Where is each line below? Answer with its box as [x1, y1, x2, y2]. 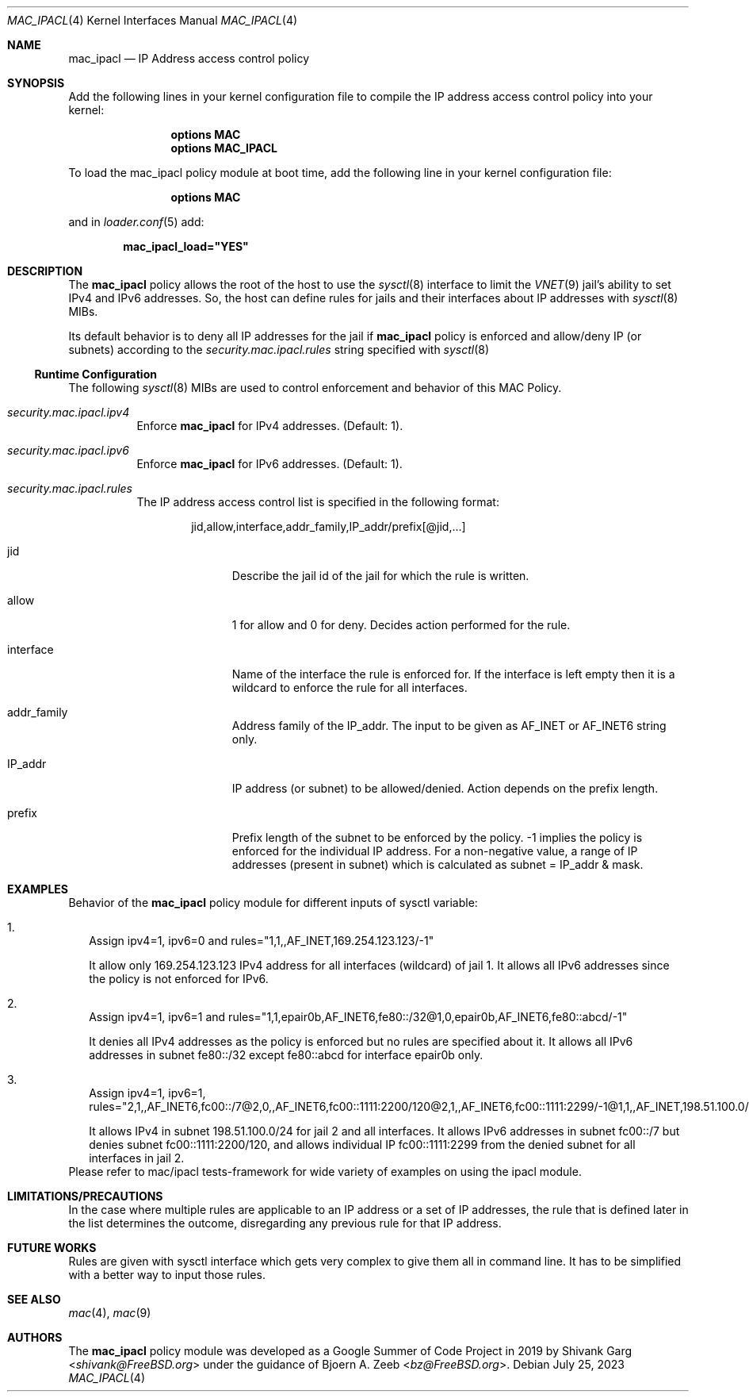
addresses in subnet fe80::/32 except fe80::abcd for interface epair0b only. [89, 1048, 483, 1062]
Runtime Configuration [34, 367, 157, 381]
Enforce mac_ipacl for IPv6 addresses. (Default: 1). [136, 457, 403, 470]
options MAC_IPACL [170, 141, 278, 155]
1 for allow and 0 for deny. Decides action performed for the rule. [231, 618, 571, 632]
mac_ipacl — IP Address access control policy [68, 52, 310, 65]
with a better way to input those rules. [68, 1268, 266, 1281]
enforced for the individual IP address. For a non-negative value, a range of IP [231, 844, 638, 858]
